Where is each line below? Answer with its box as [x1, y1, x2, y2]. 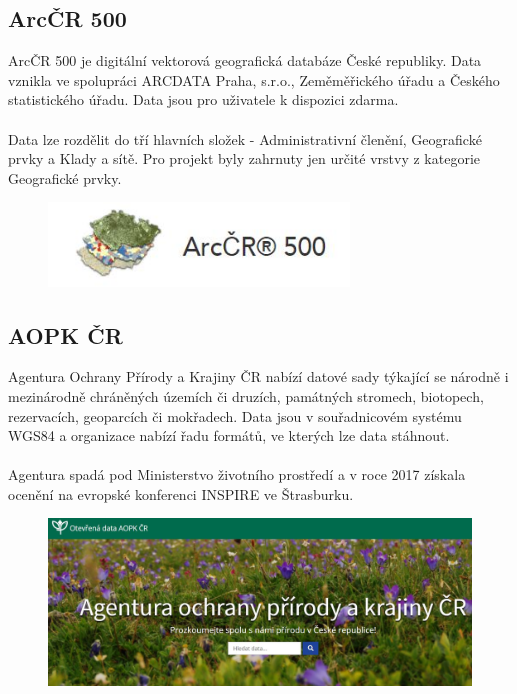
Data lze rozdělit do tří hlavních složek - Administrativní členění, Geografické [8, 128, 482, 149]
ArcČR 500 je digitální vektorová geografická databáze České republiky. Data [8, 50, 482, 71]
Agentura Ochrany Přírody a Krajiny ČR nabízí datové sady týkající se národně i [8, 366, 509, 387]
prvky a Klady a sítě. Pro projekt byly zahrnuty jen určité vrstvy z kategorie [8, 148, 480, 169]
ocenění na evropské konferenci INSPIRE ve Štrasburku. [8, 483, 354, 504]
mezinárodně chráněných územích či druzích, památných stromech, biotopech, [8, 385, 484, 406]
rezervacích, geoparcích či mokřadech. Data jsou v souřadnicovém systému [8, 405, 462, 426]
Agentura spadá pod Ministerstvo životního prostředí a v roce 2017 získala [8, 464, 466, 485]
